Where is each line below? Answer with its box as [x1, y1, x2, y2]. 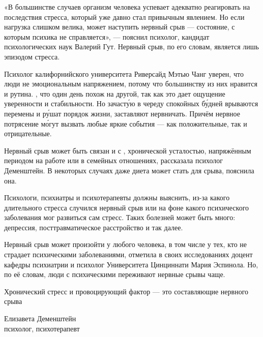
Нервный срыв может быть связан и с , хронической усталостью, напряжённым [4, 145, 251, 156]
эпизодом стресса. [4, 51, 60, 62]
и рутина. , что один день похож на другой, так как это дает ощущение [4, 88, 225, 99]
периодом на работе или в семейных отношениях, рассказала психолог [4, 155, 223, 166]
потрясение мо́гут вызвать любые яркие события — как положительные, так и [4, 118, 247, 129]
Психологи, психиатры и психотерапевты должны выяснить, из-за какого [4, 192, 230, 203]
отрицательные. [4, 128, 52, 139]
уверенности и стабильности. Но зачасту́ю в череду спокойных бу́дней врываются [4, 98, 258, 109]
